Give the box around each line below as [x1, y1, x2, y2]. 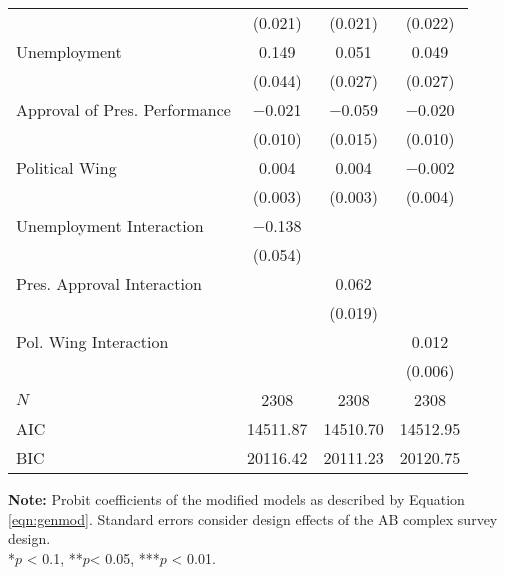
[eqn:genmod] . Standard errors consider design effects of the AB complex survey [8, 508, 498, 529]
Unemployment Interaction [16, 214, 204, 237]
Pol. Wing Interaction [16, 330, 169, 353]
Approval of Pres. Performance [16, 98, 231, 121]
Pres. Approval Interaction [16, 272, 202, 295]
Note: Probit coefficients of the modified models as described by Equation [8, 489, 465, 509]
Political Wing [16, 156, 117, 179]
